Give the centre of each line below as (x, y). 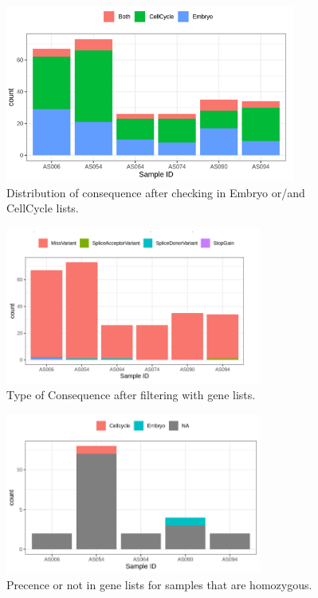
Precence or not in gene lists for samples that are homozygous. (159, 584)
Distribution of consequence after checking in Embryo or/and (156, 192)
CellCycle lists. (43, 208)
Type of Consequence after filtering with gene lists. (131, 395)
